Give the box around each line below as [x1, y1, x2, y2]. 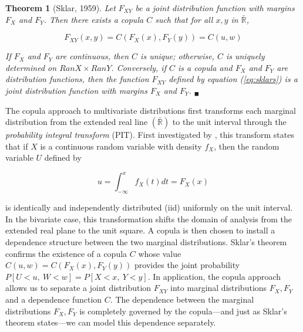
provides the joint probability [134, 259, 240, 271]
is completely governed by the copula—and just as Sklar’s [79, 304, 287, 317]
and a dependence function [5, 293, 102, 305]
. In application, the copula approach [147, 270, 281, 282]
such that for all [155, 13, 213, 25]
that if [5, 140, 28, 152]
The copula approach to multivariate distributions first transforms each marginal [5, 104, 296, 116]
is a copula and [177, 61, 233, 73]
